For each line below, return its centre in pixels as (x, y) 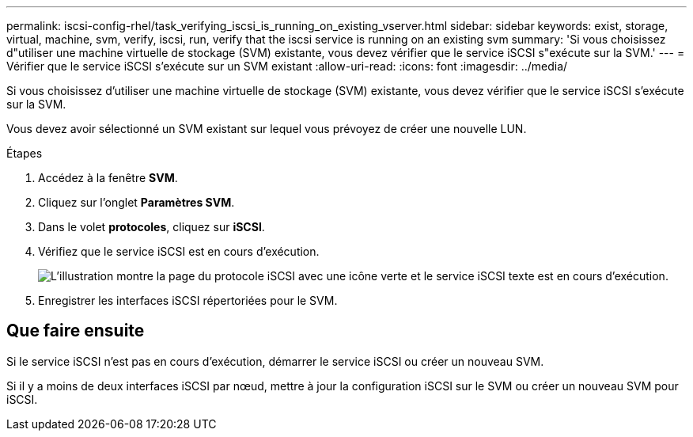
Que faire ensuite (76, 331)
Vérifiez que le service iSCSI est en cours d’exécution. (179, 251)
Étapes (25, 153)
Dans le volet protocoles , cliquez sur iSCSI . (151, 227)
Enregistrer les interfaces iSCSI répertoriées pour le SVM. (188, 300)
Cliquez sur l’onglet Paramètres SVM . (136, 202)
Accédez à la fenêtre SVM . (108, 178)
